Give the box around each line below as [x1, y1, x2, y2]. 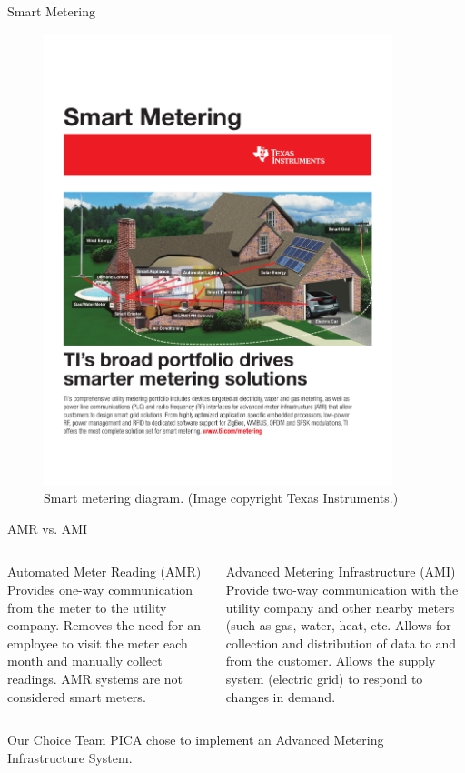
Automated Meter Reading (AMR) [7, 562, 202, 581]
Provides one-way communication [7, 580, 193, 599]
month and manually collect [7, 651, 163, 670]
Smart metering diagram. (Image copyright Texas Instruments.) [44, 488, 399, 507]
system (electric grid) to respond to [225, 669, 423, 688]
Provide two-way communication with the [225, 580, 459, 599]
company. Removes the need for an [7, 616, 202, 635]
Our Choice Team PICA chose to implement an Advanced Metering [7, 730, 384, 749]
